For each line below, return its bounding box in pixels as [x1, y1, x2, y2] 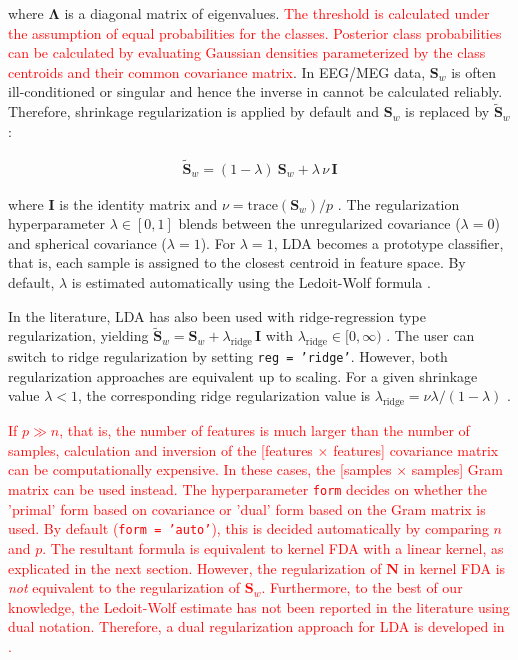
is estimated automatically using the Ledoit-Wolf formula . [71, 272, 431, 292]
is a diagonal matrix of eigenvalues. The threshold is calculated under [64, 3, 490, 23]
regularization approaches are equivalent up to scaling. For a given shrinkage [8, 365, 478, 386]
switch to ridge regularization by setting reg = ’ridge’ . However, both [8, 346, 448, 367]
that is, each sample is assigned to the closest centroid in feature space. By [8, 252, 466, 273]
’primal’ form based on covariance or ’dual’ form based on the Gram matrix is [8, 498, 486, 519]
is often [451, 61, 497, 82]
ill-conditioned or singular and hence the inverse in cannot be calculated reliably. [8, 81, 503, 102]
